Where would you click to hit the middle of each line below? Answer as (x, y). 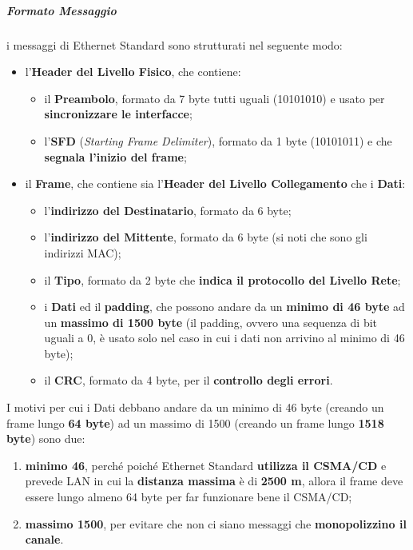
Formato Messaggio (62, 10)
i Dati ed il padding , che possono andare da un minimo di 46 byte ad (224, 307)
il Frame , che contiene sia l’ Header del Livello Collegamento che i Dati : (215, 183)
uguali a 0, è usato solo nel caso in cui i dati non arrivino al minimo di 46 (224, 338)
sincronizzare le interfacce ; (118, 114)
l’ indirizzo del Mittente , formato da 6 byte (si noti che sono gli (206, 237)
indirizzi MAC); (83, 252)
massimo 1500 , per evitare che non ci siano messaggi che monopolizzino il (216, 523)
